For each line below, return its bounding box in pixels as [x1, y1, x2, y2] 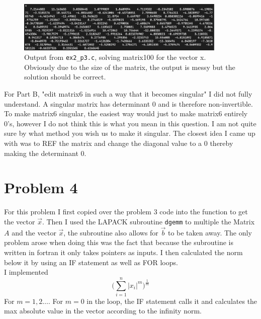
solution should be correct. [24, 71, 106, 82]
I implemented [4, 267, 48, 277]
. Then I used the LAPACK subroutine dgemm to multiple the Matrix [42, 216, 255, 226]
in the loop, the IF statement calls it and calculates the [86, 295, 257, 306]
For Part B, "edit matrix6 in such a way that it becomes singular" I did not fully [4, 89, 252, 99]
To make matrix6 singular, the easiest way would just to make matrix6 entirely [4, 108, 248, 119]
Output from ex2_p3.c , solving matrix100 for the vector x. [24, 52, 206, 62]
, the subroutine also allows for [63, 227, 158, 237]
